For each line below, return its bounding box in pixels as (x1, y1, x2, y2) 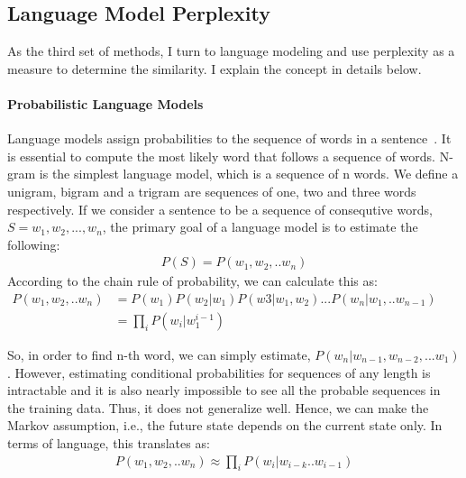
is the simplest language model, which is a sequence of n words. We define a (39, 164, 459, 183)
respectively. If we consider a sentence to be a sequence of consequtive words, (7, 199, 433, 218)
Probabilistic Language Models (7, 94, 204, 113)
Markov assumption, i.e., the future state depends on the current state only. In (7, 416, 443, 435)
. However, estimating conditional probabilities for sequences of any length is (7, 363, 431, 381)
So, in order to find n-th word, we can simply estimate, (7, 345, 311, 364)
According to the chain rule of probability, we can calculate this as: (7, 271, 378, 290)
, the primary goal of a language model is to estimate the (102, 217, 418, 236)
